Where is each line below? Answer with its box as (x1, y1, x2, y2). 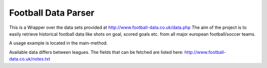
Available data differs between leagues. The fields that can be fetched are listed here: (9, 49, 184, 55)
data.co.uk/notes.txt (9, 56, 50, 62)
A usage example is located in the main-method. (9, 40, 108, 46)
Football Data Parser (9, 7, 95, 18)
